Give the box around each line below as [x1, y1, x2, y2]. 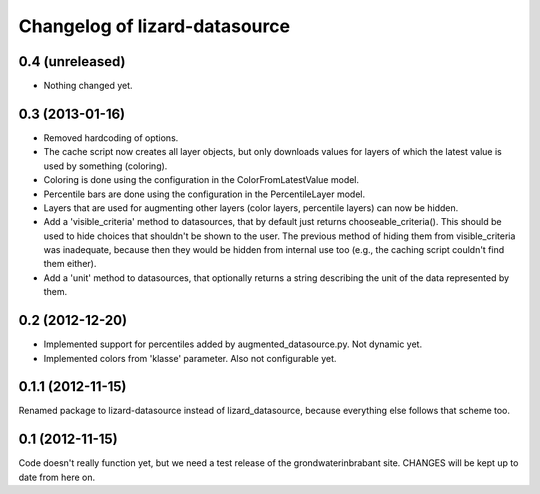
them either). [43, 258, 97, 270]
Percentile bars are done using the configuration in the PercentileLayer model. [43, 188, 366, 200]
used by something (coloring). [43, 160, 168, 172]
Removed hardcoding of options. [43, 131, 179, 144]
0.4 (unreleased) [18, 53, 126, 70]
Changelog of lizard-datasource [18, 15, 290, 37]
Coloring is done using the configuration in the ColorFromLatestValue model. [43, 174, 360, 186]
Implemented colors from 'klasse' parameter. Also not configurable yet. [43, 352, 337, 364]
